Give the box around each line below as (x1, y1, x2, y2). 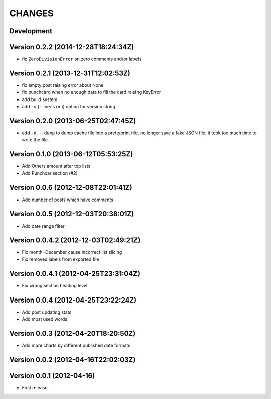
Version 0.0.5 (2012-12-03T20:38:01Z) (9, 210, 134, 218)
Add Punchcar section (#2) (22, 170, 78, 176)
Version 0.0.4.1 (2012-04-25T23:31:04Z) (9, 269, 141, 278)
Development (9, 27, 53, 35)
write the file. (22, 137, 49, 143)
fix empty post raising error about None (22, 82, 104, 88)
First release (22, 384, 48, 390)
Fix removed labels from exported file (22, 256, 99, 262)
